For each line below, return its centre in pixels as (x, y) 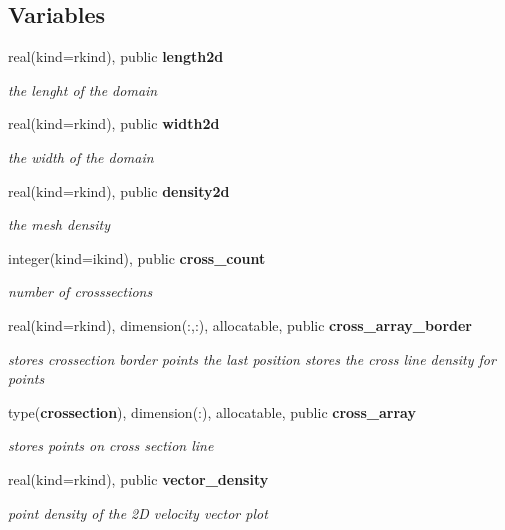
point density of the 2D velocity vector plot (138, 512)
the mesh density (59, 224)
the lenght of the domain (83, 89)
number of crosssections (80, 291)
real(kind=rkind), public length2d (116, 56)
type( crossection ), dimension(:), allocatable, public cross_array (212, 411)
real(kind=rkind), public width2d (114, 123)
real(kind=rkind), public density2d (119, 190)
